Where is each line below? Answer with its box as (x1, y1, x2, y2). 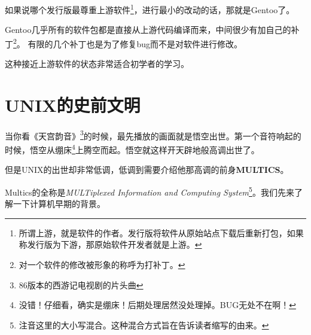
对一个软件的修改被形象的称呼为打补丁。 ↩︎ (19, 258, 185, 270)
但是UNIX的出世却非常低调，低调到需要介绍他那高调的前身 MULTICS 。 (5, 163, 289, 176)
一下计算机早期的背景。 (13, 197, 105, 210)
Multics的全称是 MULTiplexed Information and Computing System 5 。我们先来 (5, 184, 294, 198)
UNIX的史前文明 (5, 92, 141, 117)
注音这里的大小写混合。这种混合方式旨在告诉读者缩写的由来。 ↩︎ (19, 318, 269, 331)
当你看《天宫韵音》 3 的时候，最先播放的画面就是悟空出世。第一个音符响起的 (5, 127, 301, 142)
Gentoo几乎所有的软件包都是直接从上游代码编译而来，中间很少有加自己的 (5, 23, 291, 36)
